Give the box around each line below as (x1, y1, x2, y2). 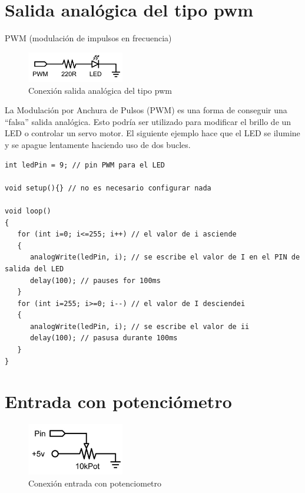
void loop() (5, 206, 51, 215)
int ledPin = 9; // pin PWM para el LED (5, 160, 165, 169)
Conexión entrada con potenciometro (28, 476, 162, 489)
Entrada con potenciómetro (5, 389, 232, 413)
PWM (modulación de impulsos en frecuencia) (5, 32, 172, 44)
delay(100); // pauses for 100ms (29, 276, 161, 285)
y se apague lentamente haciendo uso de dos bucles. (5, 138, 191, 150)
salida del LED (5, 264, 64, 273)
